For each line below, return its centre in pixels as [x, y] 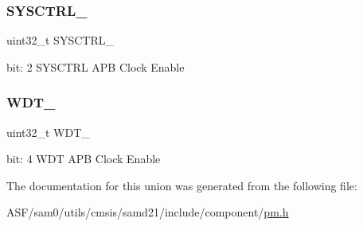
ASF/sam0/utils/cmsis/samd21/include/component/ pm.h [148, 212]
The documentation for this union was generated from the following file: [182, 185]
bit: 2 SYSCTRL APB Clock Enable [96, 66]
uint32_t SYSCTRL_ [60, 40]
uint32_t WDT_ [48, 132]
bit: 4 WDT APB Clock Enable [84, 159]
